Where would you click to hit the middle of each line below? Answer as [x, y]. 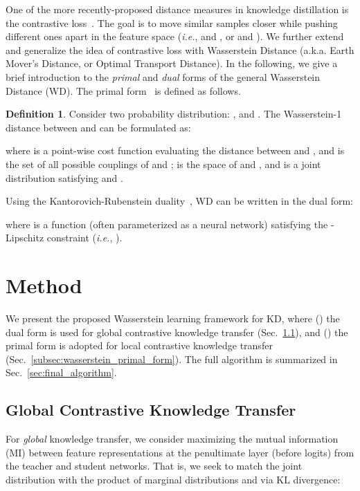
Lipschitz [25, 238]
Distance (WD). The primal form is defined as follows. [123, 90]
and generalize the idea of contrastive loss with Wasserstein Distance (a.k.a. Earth [180, 49]
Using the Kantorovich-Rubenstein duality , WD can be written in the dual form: [179, 201]
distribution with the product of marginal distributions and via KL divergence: [173, 479]
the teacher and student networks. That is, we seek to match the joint [154, 466]
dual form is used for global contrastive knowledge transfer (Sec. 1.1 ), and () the [177, 332]
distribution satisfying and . [64, 177]
